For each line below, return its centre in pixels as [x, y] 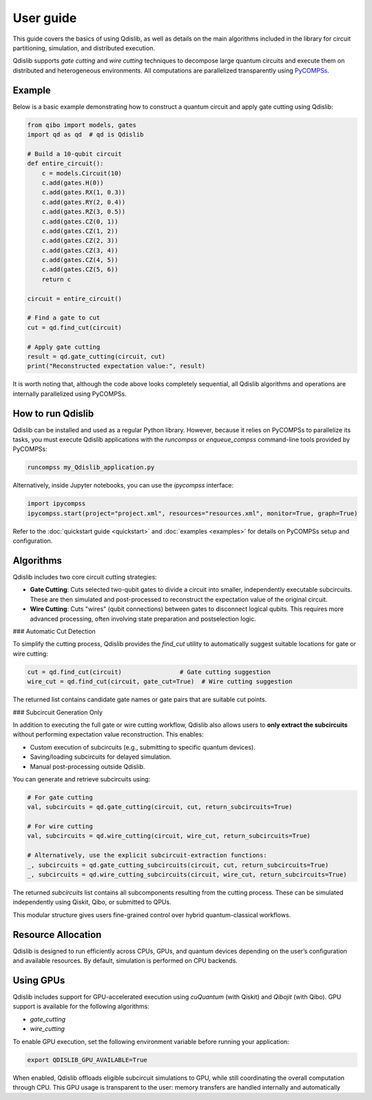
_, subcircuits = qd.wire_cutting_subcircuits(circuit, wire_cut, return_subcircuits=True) [187, 875]
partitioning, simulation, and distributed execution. [84, 48]
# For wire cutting [60, 827]
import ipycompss [56, 504]
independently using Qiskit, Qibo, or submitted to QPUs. [92, 902]
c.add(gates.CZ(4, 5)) [80, 260]
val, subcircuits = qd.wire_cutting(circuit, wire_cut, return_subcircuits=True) [169, 836]
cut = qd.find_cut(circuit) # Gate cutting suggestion [149, 672]
